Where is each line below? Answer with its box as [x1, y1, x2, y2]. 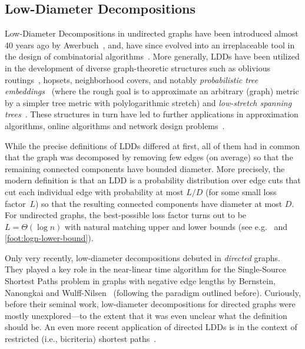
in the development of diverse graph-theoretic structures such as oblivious [5, 61, 270, 74]
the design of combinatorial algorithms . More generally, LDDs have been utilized [5, 50, 300, 62]
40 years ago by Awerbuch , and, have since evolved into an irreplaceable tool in [5, 38, 295, 51]
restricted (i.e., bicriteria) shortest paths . [5, 332, 157, 345]
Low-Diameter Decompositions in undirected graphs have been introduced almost [5, 27, 299, 39]
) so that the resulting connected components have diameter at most [35, 197, 283, 209]
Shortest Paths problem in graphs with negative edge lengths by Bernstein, [5, 275, 276, 287]
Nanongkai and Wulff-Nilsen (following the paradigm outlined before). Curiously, [5, 286, 301, 298]
